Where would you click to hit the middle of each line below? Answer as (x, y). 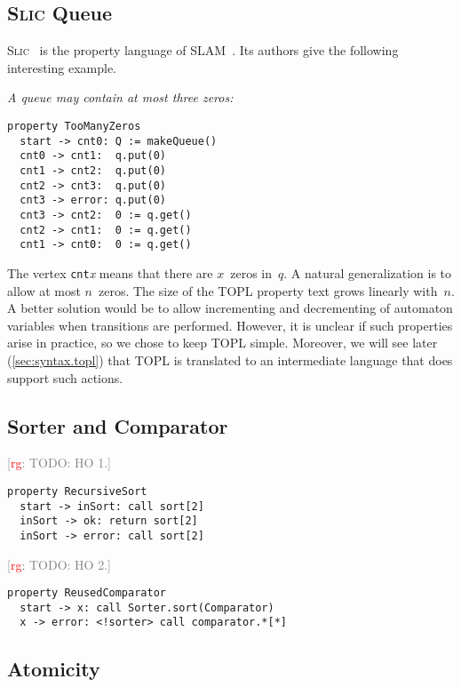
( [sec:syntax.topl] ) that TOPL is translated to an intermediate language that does (230, 359)
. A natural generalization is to (368, 272)
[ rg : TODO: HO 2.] (59, 564)
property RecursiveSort (77, 491)
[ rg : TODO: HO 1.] (59, 463)
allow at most (44, 290)
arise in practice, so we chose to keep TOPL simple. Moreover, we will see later (223, 343)
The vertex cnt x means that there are (110, 272)
